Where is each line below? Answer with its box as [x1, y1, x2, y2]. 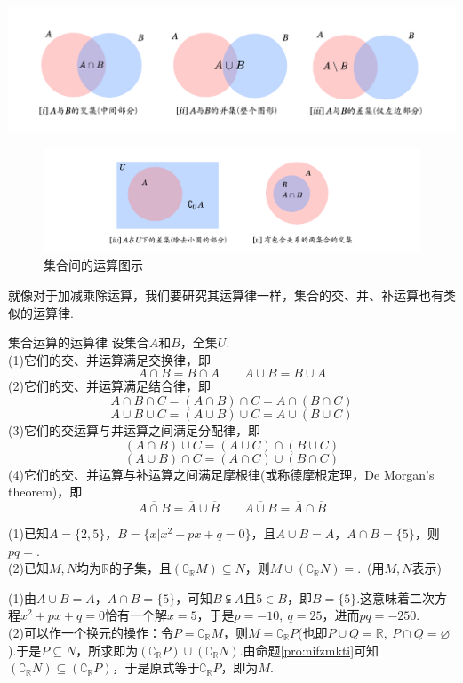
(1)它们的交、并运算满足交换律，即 [8, 350, 211, 369]
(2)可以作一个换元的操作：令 [8, 623, 173, 641]
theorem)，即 [8, 482, 83, 501]
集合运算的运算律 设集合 [8, 333, 149, 352]
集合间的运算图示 [44, 256, 143, 274]
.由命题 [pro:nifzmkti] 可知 [239, 640, 379, 659]
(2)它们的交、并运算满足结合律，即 [8, 377, 211, 395]
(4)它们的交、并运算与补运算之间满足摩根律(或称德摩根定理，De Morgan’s [8, 465, 435, 483]
